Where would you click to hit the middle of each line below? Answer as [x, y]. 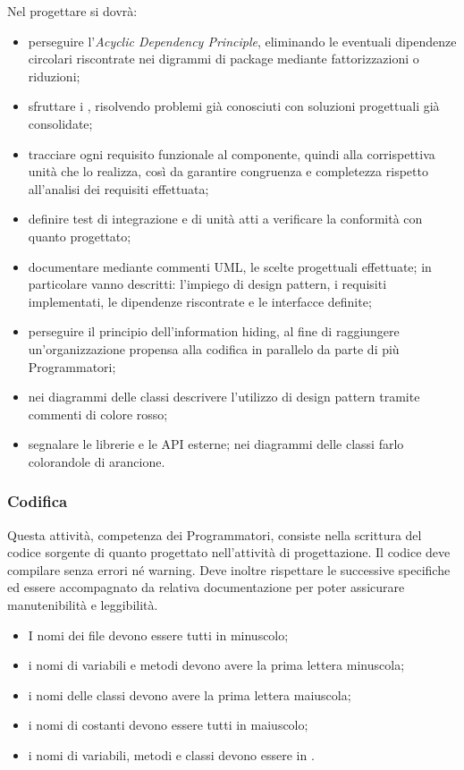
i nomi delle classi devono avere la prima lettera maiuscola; [190, 694]
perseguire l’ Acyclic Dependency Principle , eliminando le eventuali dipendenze [242, 41]
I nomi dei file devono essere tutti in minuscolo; [158, 635]
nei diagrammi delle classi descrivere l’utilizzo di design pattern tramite [224, 397]
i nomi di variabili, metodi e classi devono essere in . [171, 755]
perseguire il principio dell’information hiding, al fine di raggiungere [214, 331]
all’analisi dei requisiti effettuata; [118, 188]
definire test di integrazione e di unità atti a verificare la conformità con [225, 219]
